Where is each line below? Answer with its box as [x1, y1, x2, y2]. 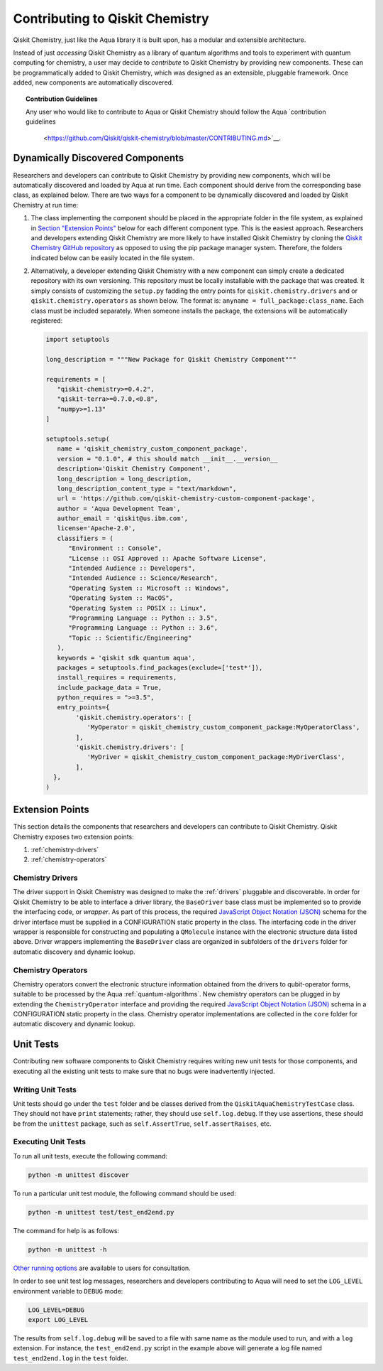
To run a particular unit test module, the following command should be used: [13, 1189, 237, 1198]
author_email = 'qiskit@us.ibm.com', [57, 515, 188, 522]
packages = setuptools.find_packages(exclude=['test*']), [57, 663, 263, 672]
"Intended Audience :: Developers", [68, 564, 196, 572]
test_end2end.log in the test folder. [13, 1354, 128, 1362]
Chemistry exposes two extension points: [13, 832, 134, 841]
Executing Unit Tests [13, 1137, 87, 1147]
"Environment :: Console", [68, 544, 162, 552]
